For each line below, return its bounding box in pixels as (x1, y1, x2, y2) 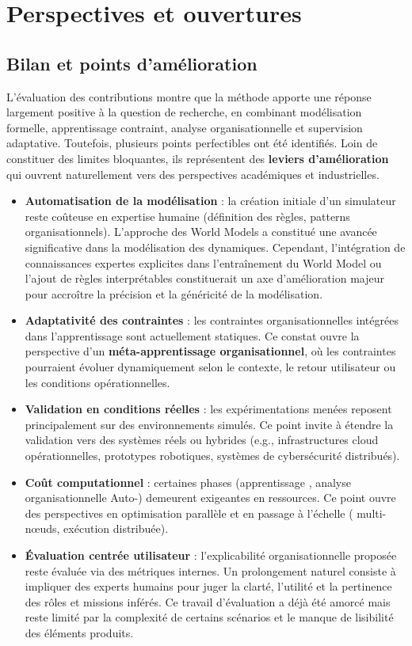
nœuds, (25, 520, 60, 537)
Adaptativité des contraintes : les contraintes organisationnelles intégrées (25, 312, 399, 329)
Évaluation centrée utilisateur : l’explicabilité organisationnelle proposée (25, 547, 397, 564)
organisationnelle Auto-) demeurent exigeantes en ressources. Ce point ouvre (25, 489, 396, 506)
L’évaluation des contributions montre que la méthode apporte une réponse (6, 88, 372, 104)
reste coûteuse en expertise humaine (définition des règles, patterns (25, 207, 350, 224)
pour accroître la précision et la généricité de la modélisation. (25, 285, 323, 302)
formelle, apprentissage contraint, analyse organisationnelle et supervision (6, 119, 363, 135)
